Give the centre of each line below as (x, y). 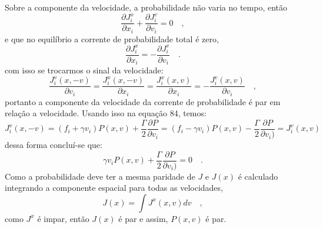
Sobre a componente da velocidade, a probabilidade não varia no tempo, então (146, 7)
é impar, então (63, 218)
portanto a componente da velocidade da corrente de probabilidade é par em (143, 101)
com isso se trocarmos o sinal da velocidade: (84, 70)
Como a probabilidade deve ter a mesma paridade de (100, 176)
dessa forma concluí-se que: (54, 145)
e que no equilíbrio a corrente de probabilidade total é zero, (112, 38)
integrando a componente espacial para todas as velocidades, (114, 188)
